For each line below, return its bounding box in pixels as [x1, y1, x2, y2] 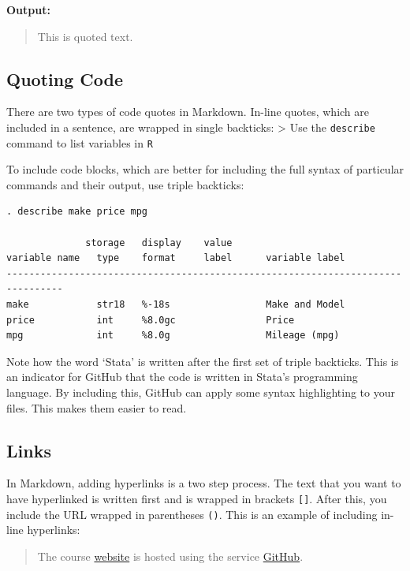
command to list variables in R [6, 134, 153, 151]
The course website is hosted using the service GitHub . [37, 547, 304, 564]
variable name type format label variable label [6, 252, 345, 264]
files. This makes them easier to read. [6, 399, 187, 416]
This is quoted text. [37, 28, 133, 44]
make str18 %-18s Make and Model [6, 299, 345, 311]
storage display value [85, 237, 233, 248]
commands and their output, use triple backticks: [6, 176, 244, 192]
